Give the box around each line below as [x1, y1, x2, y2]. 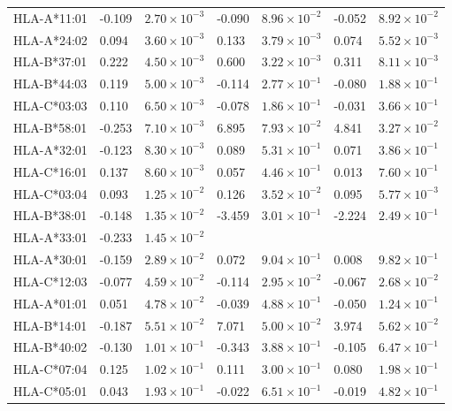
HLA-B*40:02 [13, 338, 88, 356]
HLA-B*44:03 [13, 74, 88, 93]
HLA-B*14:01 [13, 316, 88, 334]
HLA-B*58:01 [13, 118, 88, 136]
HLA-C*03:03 [13, 96, 88, 115]
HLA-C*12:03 [13, 271, 88, 290]
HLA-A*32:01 [13, 140, 88, 158]
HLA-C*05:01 [13, 382, 88, 400]
